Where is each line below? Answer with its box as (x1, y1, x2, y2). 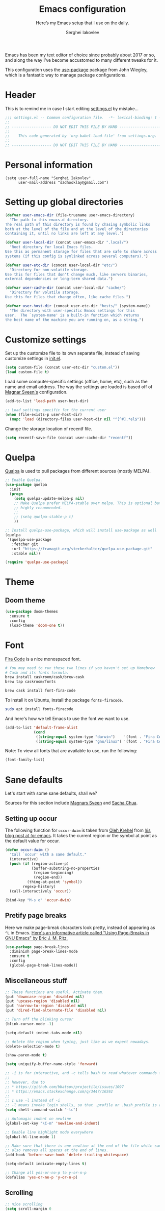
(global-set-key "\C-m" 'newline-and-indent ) (5, 1121, 100, 1126)
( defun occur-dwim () (5, 848, 50, 852)
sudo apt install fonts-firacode (5, 707, 74, 712)
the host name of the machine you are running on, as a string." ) (5, 317, 144, 322)
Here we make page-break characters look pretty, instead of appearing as (5, 925, 156, 930)
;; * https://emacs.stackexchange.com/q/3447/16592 (5, 1089, 113, 1094)
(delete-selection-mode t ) (5, 1044, 60, 1049)
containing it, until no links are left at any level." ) (5, 231, 124, 236)
